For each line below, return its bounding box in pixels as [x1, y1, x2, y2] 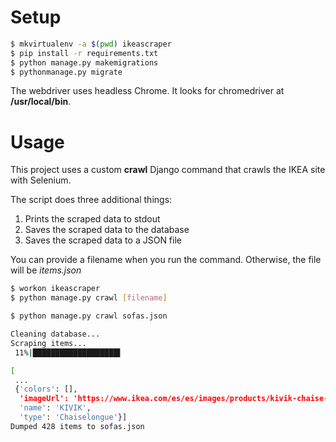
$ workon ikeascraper [10, 284, 101, 294]
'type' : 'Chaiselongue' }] [19, 412, 128, 422]
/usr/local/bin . [10, 96, 72, 108]
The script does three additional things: [10, 194, 173, 206]
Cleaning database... [10, 329, 101, 339]
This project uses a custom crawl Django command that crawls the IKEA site [10, 164, 326, 176]
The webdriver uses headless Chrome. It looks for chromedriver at [10, 85, 285, 97]
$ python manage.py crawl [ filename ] [10, 293, 168, 303]
